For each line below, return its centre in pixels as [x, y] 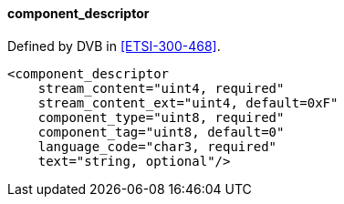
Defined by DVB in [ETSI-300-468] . [114, 46]
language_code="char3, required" [157, 146]
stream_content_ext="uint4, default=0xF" [188, 102]
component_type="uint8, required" [161, 117]
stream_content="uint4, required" [161, 88]
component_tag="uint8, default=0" [161, 132]
